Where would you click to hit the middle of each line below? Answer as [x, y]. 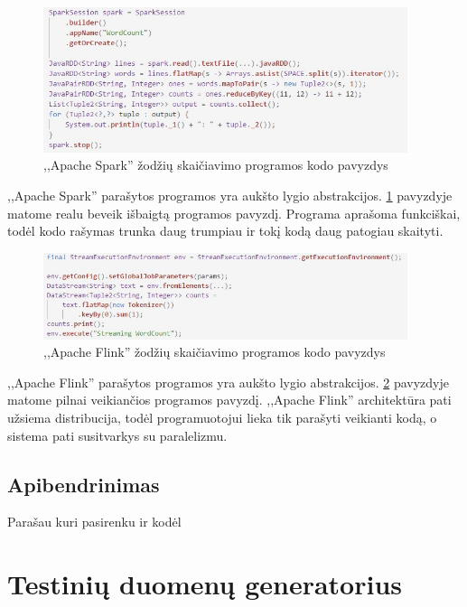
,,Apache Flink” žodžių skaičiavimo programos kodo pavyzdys [215, 352]
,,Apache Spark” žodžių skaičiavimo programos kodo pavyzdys [216, 165]
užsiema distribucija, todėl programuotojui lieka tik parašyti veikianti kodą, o [222, 418]
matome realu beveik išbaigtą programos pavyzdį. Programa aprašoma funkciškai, [234, 213]
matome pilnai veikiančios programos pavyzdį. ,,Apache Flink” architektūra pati [229, 400]
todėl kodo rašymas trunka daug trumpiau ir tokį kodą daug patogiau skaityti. [225, 231]
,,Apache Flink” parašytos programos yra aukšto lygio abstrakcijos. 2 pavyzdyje [228, 382]
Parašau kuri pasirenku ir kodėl [94, 522]
